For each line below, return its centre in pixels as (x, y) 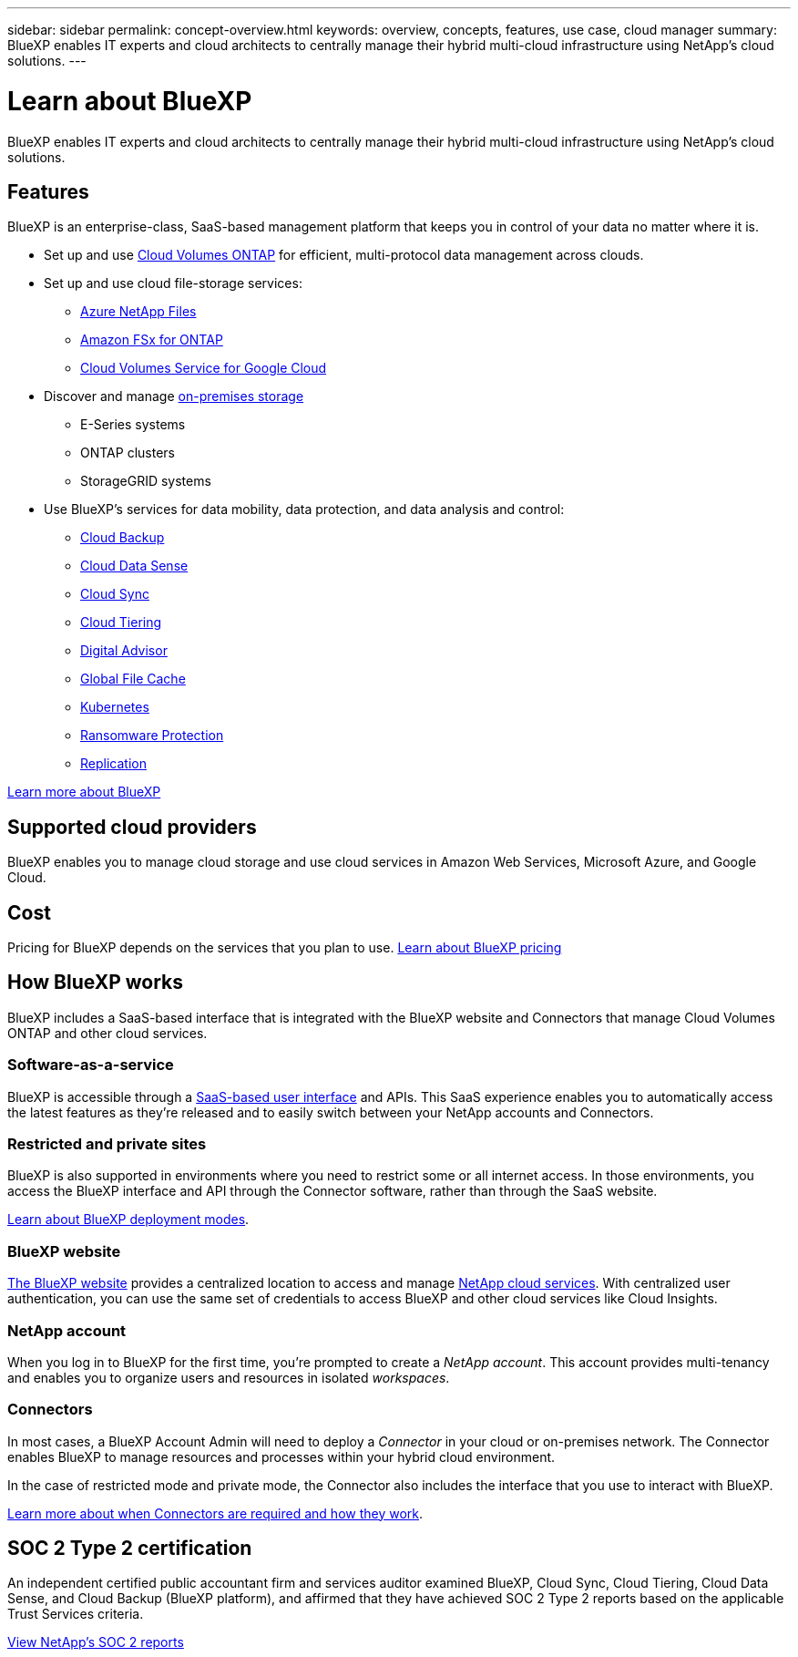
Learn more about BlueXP (84, 792)
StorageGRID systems (146, 481)
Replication (113, 764)
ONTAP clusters (128, 453)
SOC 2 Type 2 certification (130, 1549)
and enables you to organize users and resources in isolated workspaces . (229, 1377)
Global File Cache (133, 679)
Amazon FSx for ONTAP (152, 340)
